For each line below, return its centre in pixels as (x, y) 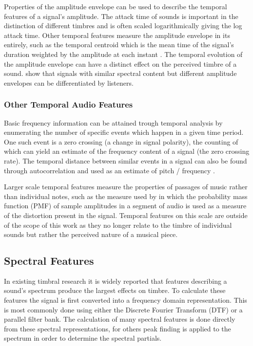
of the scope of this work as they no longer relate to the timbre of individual (118, 225)
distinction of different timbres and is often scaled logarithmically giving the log (123, 26)
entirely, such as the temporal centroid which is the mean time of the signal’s (119, 45)
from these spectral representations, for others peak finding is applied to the (117, 328)
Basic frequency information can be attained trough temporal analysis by (113, 122)
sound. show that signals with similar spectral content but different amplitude (120, 73)
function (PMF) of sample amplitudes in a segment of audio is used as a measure (125, 206)
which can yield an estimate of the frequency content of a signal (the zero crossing (127, 151)
